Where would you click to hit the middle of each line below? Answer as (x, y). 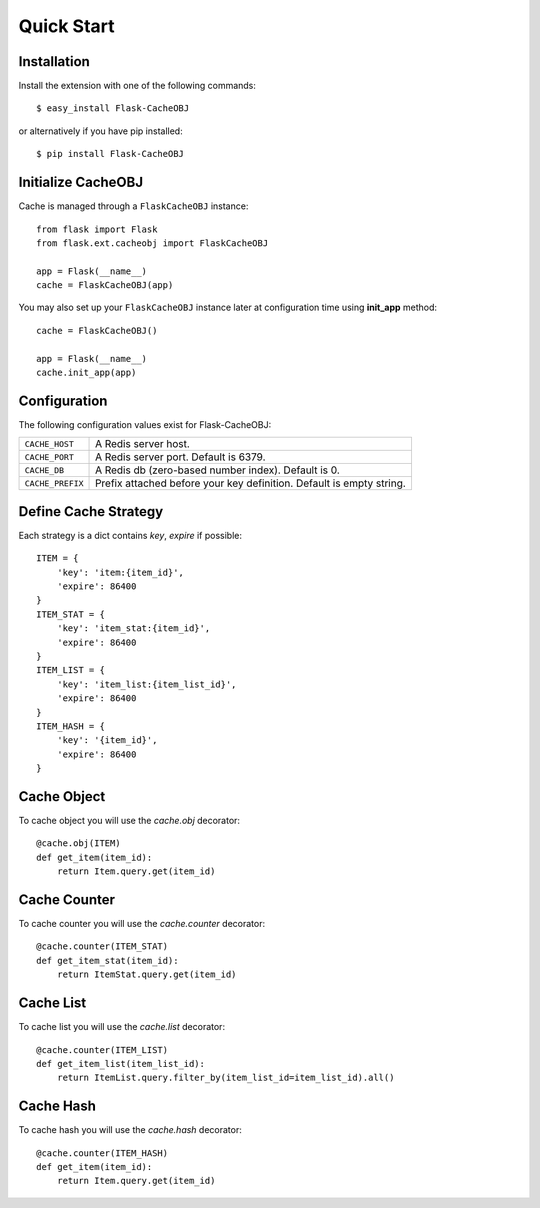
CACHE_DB (44, 470)
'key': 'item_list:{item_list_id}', (146, 684)
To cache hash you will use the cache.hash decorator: (130, 1130)
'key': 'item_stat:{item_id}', (133, 628)
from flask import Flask (97, 229)
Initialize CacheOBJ (81, 182)
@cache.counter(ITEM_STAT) (102, 946)
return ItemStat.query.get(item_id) (146, 974)
